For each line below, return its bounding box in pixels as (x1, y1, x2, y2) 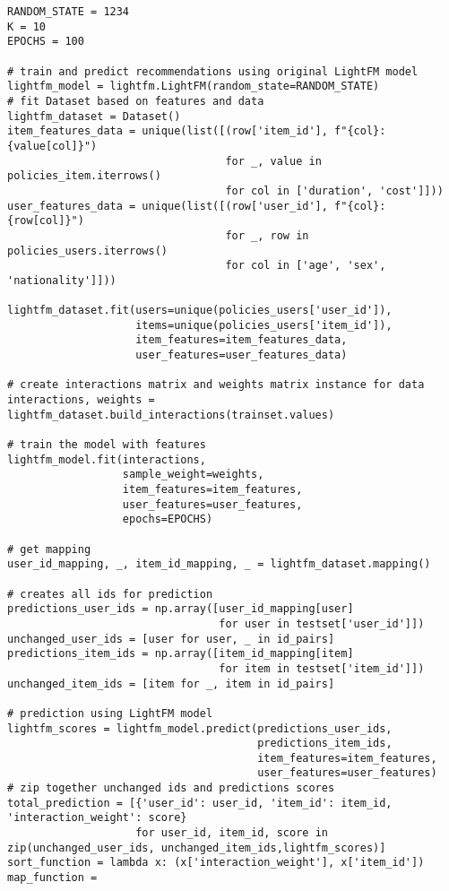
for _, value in (225, 154, 322, 168)
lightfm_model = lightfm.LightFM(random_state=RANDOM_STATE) (7, 80, 380, 93)
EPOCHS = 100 (7, 35, 84, 48)
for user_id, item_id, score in (135, 826, 328, 840)
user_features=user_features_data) (135, 349, 348, 362)
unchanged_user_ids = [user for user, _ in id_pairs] (7, 632, 335, 645)
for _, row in (225, 229, 309, 242)
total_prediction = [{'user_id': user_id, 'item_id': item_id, (7, 796, 393, 809)
